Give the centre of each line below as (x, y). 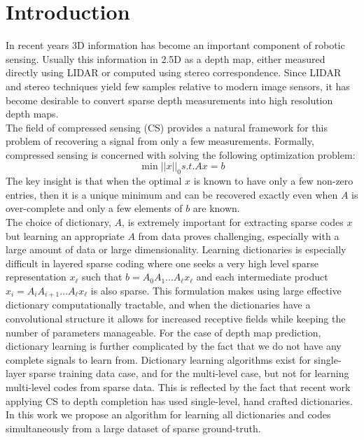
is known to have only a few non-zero (273, 181)
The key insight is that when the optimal (94, 181)
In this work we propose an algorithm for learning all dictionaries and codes (168, 414)
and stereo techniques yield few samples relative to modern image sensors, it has (178, 86)
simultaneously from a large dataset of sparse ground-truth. (133, 428)
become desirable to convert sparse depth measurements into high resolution (169, 100)
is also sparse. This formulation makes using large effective (216, 291)
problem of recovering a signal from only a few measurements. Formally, (160, 141)
